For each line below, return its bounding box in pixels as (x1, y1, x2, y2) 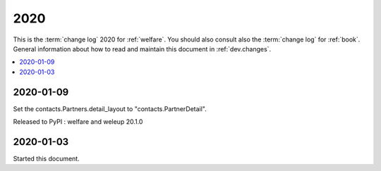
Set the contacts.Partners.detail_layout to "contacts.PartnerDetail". (13, 104, 207, 113)
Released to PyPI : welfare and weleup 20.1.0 (13, 118, 143, 126)
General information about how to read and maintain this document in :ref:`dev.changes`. (13, 44, 272, 53)
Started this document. (13, 154, 80, 163)
